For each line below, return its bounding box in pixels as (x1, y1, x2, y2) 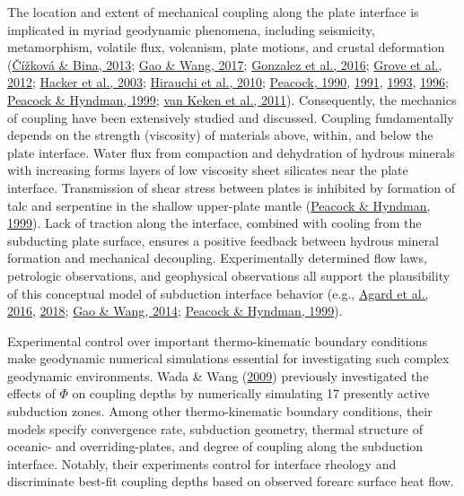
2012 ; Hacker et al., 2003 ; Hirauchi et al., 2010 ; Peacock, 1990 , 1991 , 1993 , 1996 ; (7, 73, 449, 91)
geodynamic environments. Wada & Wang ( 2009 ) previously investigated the (7, 366, 429, 385)
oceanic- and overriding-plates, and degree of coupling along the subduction (7, 437, 424, 456)
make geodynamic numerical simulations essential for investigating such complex (7, 349, 450, 368)
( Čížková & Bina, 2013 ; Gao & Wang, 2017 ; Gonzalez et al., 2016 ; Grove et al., (7, 55, 442, 74)
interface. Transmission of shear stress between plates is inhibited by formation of (7, 178, 456, 196)
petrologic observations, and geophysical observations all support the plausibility (7, 265, 451, 284)
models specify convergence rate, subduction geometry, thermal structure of (7, 419, 423, 438)
